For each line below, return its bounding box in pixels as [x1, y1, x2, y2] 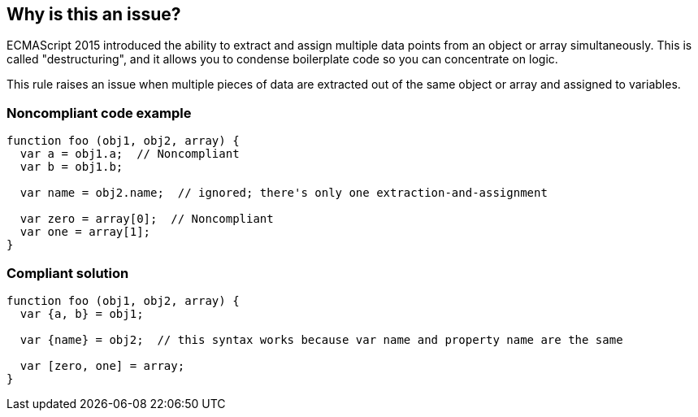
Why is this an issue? [7, 4, 181, 24]
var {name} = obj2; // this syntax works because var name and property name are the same [20, 332, 623, 346]
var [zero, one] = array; [20, 358, 185, 372]
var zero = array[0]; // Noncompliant [20, 212, 274, 226]
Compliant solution [7, 264, 129, 281]
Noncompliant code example [7, 104, 192, 121]
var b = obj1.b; [20, 160, 124, 174]
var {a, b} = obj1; [20, 306, 144, 320]
